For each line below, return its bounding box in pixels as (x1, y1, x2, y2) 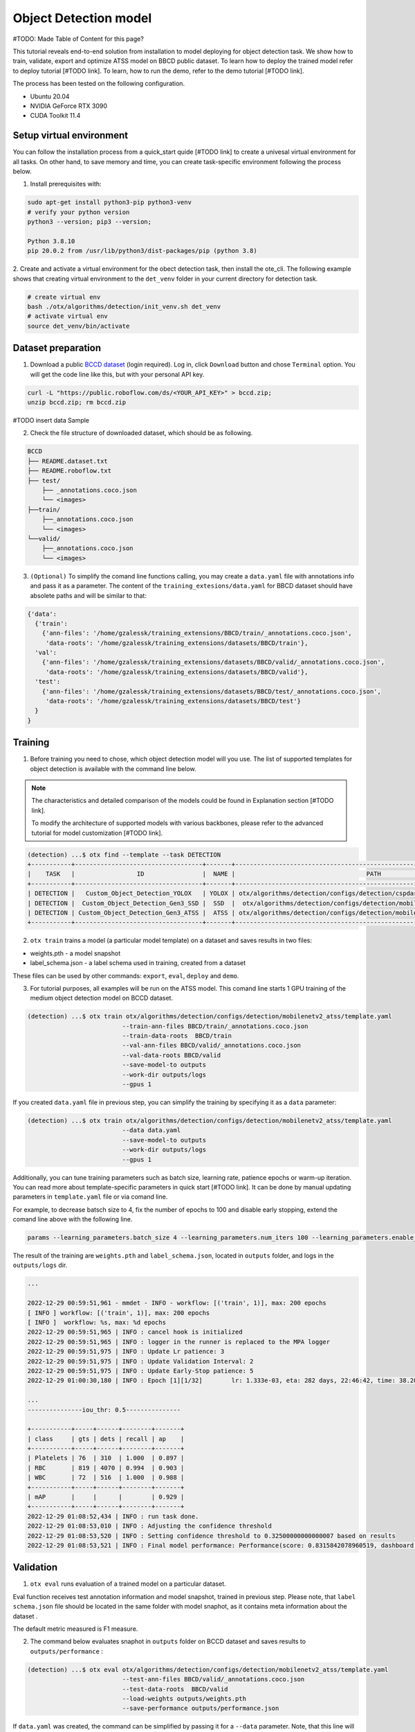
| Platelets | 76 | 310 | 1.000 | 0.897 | (27, 1454, 185, 1462)
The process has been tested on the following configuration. (12, 80, 185, 88)
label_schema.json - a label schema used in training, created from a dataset (30, 959, 246, 967)
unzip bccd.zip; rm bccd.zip (27, 398, 127, 407)
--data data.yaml (122, 1126, 181, 1134)
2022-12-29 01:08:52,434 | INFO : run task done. (27, 1512, 199, 1520)
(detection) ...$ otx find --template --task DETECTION (27, 851, 221, 858)
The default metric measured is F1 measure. (12, 1625, 138, 1633)
